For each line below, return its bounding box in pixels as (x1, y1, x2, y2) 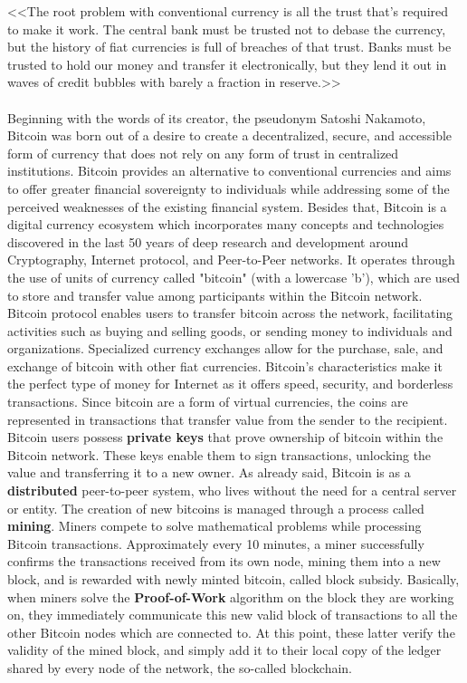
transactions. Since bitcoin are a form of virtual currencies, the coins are (7, 392, 408, 411)
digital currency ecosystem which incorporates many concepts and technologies (7, 215, 444, 234)
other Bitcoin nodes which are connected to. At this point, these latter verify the (7, 622, 455, 641)
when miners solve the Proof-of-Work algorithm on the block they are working (7, 587, 454, 606)
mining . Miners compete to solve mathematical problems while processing (7, 516, 422, 535)
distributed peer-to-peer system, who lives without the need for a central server (7, 481, 457, 500)
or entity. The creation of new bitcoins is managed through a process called (7, 498, 424, 517)
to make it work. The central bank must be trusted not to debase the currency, (7, 19, 446, 38)
